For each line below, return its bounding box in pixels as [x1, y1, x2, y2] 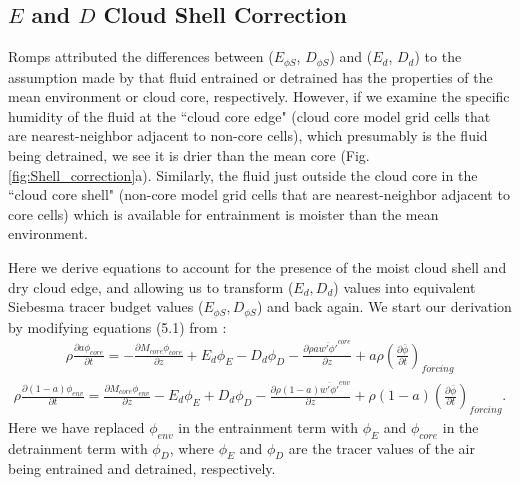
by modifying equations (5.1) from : [8, 316, 227, 337]
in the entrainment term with [178, 416, 359, 437]
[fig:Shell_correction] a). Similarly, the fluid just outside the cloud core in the [8, 164, 478, 185]
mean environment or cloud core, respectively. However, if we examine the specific [8, 86, 510, 107]
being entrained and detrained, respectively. [8, 458, 276, 479]
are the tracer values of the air [288, 437, 475, 458]
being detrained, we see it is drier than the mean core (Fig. [8, 145, 370, 166]
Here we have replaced [8, 416, 145, 437]
